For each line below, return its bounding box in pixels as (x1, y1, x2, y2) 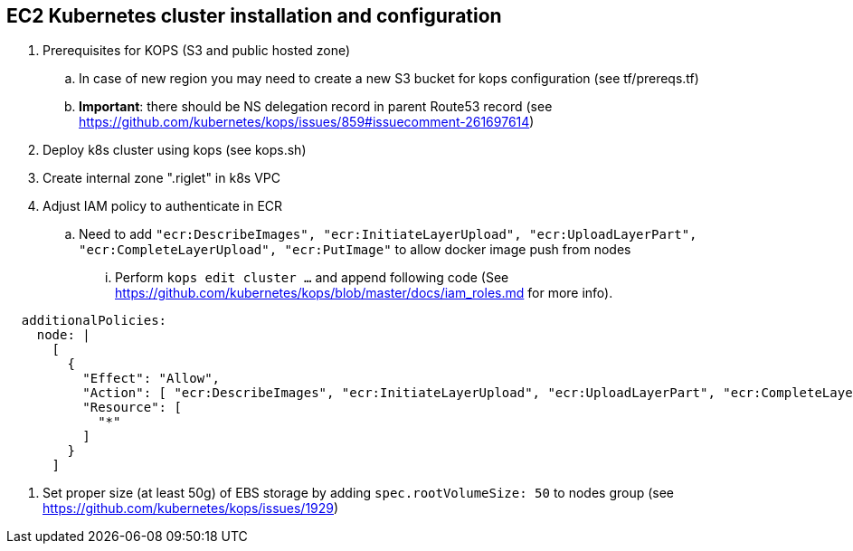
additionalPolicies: (21, 313, 167, 328)
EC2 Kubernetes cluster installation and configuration (6, 5, 502, 27)
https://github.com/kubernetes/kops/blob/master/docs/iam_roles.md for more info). (115, 285, 613, 301)
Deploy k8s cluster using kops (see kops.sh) (43, 142, 307, 158)
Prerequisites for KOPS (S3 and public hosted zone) (43, 43, 351, 59)
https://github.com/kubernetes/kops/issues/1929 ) (43, 500, 339, 517)
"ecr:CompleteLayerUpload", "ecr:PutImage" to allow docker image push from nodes (79, 242, 631, 258)
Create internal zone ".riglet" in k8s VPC (43, 170, 280, 186)
